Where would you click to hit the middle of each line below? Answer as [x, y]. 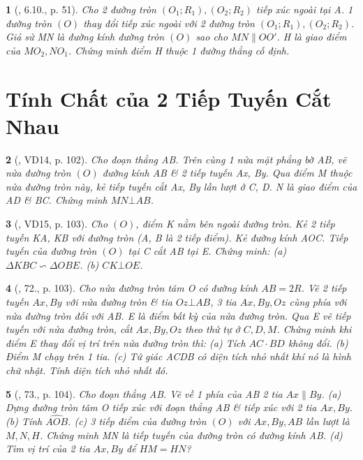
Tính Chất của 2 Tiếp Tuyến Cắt [169, 98]
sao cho [212, 37]
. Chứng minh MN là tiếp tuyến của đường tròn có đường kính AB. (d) [191, 435]
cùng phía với [318, 302]
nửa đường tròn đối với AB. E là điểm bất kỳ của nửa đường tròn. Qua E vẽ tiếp [178, 315]
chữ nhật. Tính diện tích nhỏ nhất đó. [87, 370]
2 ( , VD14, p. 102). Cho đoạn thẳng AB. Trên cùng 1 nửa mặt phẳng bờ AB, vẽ [176, 159]
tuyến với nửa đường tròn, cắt [69, 329]
